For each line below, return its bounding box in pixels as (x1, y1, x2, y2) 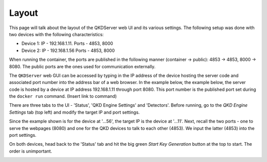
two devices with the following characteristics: (9, 31, 104, 37)
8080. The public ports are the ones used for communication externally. (9, 63, 156, 69)
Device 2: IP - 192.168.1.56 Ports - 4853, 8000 (21, 47, 115, 53)
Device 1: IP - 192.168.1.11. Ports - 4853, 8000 (21, 40, 113, 46)
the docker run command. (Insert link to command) (9, 93, 117, 99)
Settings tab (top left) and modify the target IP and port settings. (9, 109, 140, 115)
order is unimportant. (9, 148, 52, 154)
